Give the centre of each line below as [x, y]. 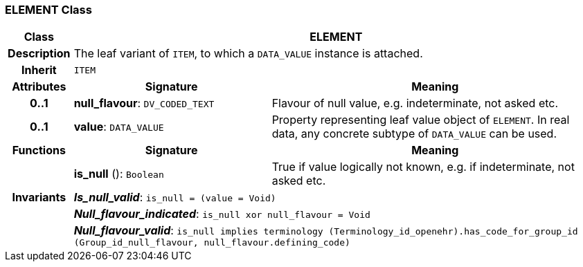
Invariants [39, 197]
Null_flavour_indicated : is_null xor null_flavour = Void [222, 214]
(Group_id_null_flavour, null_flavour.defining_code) [212, 243]
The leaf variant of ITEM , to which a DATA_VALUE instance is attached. [248, 54]
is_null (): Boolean [119, 174]
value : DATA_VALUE [119, 127]
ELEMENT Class [48, 10]
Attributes [39, 87]
